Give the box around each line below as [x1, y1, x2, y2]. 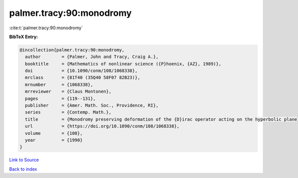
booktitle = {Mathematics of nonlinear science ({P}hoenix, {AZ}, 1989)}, [25, 61, 222, 66]
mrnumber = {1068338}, [25, 82, 93, 87]
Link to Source [9, 157, 39, 163]
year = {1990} [25, 137, 83, 143]
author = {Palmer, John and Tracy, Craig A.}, [25, 54, 159, 59]
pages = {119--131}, [25, 96, 96, 101]
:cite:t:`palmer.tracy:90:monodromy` [9, 25, 83, 31]
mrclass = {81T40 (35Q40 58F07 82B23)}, [25, 75, 141, 80]
